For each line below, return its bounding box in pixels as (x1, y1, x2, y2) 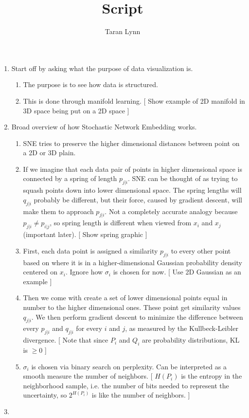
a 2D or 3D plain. (23, 147, 76, 158)
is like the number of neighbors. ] (91, 390, 190, 400)
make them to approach (23, 206, 94, 216)
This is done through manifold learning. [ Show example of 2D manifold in (23, 95, 245, 106)
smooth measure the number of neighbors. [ (23, 371, 153, 381)
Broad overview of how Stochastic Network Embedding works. (11, 122, 197, 132)
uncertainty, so (23, 390, 67, 400)
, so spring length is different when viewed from (50, 218, 192, 228)
